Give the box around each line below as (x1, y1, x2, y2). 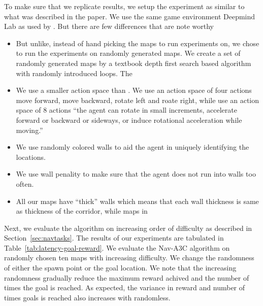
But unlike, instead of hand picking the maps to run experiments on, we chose (16, 38, 259, 48)
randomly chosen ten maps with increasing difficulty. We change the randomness (4, 252, 254, 263)
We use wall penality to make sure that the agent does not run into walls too (16, 168, 256, 179)
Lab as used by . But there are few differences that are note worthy (4, 21, 214, 31)
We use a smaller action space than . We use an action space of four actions (16, 85, 252, 95)
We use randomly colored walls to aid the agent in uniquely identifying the (16, 142, 249, 152)
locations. (16, 151, 46, 162)
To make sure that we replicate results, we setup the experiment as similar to (4, 1, 245, 11)
